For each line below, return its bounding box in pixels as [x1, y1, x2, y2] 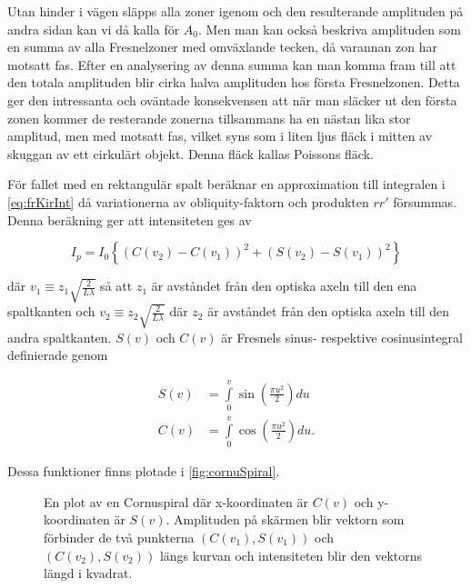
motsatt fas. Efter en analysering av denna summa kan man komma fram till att [7, 55, 456, 74]
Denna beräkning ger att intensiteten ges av [7, 210, 252, 229]
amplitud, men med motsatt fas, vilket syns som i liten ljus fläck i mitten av [7, 126, 433, 145]
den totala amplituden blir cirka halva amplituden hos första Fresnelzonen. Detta [7, 73, 460, 92]
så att [100, 276, 133, 295]
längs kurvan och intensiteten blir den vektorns [159, 545, 423, 564]
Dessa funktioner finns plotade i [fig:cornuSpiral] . [7, 462, 280, 481]
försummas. [393, 192, 456, 211]
